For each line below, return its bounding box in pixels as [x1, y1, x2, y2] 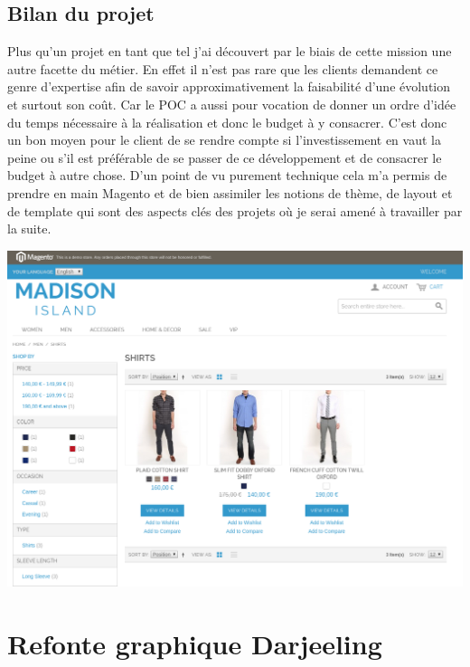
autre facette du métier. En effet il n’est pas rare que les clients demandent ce [7, 59, 438, 78]
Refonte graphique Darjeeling [7, 625, 382, 662]
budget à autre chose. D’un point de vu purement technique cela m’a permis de [7, 166, 447, 185]
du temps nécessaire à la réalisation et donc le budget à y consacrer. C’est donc [7, 112, 447, 131]
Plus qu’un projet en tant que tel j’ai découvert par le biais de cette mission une [7, 42, 452, 61]
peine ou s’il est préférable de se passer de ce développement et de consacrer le [7, 148, 442, 167]
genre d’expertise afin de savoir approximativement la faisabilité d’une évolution [7, 77, 451, 96]
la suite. [7, 219, 52, 238]
